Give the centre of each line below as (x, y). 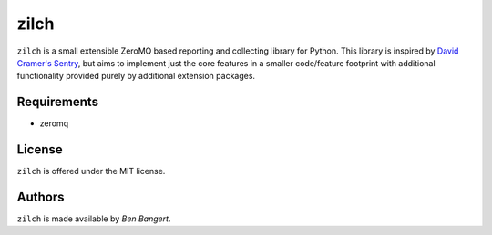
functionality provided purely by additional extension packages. (136, 76)
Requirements (58, 102)
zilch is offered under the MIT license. (91, 171)
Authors (41, 196)
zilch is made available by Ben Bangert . (94, 219)
